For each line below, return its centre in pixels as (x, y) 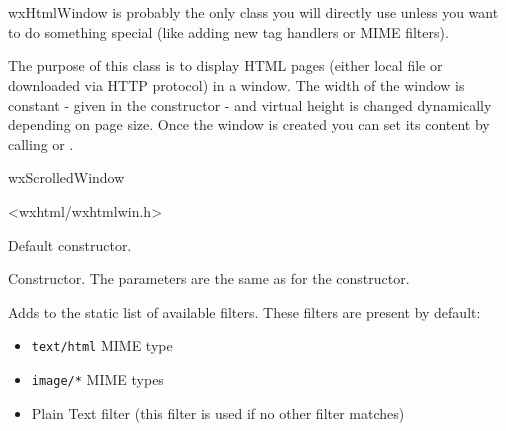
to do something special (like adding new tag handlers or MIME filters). (228, 31)
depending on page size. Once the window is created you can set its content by (249, 124)
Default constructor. (70, 244)
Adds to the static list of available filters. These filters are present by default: (244, 311)
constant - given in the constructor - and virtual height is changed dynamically (250, 104)
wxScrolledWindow (66, 177)
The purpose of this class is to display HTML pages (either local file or (225, 65)
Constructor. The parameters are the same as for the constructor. (209, 278)
